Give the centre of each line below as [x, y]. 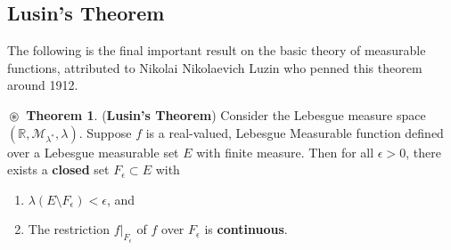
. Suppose [105, 132]
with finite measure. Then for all [285, 152]
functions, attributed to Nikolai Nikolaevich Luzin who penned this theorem [215, 67]
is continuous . [246, 229]
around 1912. [43, 85]
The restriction [69, 229]
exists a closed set [58, 169]
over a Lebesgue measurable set [93, 152]
